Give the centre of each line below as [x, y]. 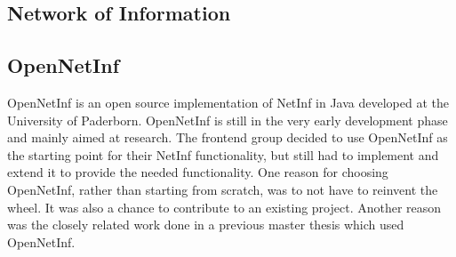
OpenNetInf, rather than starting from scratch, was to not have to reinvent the [223, 189]
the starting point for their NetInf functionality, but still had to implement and [223, 154]
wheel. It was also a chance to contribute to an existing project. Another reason [224, 207]
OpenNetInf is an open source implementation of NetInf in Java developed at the [228, 102]
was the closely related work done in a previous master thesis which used [206, 225]
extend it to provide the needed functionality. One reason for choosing [198, 172]
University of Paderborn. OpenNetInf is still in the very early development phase [228, 120]
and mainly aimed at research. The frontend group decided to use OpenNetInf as [228, 137]
